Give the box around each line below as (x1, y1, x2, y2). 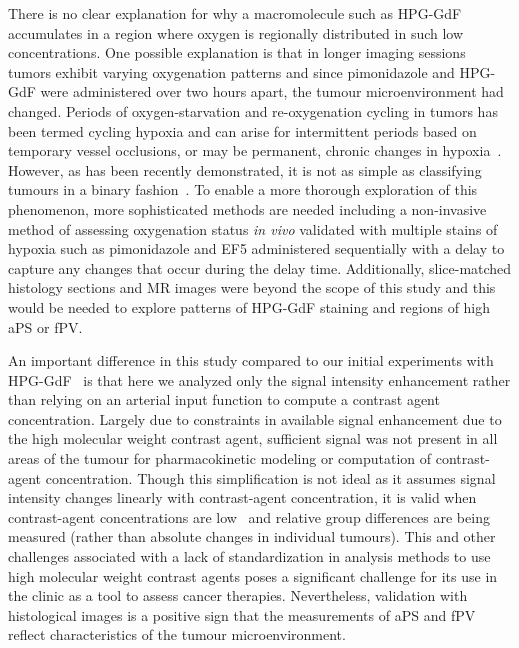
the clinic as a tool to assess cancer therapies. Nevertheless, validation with (8, 585, 468, 606)
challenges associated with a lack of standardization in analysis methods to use (8, 546, 491, 567)
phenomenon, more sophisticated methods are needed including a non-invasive (8, 198, 487, 219)
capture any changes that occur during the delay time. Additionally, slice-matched (8, 257, 512, 278)
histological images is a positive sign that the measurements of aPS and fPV (8, 604, 476, 625)
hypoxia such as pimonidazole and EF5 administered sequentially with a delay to (8, 238, 505, 259)
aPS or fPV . (8, 316, 83, 337)
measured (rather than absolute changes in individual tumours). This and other (8, 526, 496, 547)
